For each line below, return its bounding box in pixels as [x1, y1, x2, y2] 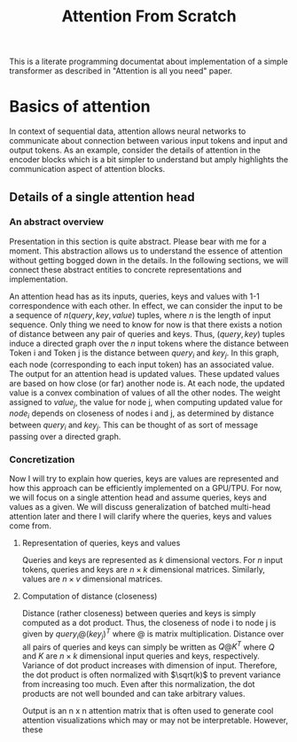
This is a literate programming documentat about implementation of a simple [9, 56, 288, 67]
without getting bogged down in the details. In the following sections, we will [9, 254, 289, 265]
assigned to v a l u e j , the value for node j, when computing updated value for [9, 396, 284, 410]
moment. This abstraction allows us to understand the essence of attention [9, 246, 284, 256]
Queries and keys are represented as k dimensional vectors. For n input [21, 555, 284, 566]
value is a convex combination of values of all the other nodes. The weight [9, 387, 281, 398]
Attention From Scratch [61, 6, 237, 27]
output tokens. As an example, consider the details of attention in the [9, 144, 262, 156]
